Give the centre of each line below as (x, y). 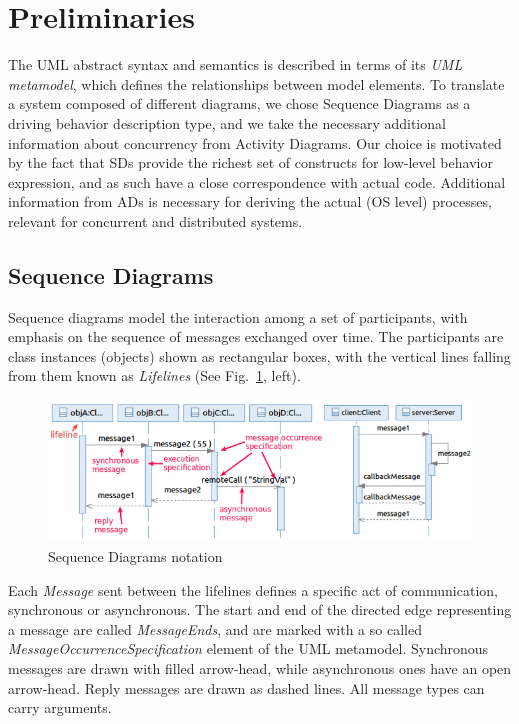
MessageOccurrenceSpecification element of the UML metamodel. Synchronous (248, 648)
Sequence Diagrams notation (135, 556)
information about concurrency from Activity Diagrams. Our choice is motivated (255, 142)
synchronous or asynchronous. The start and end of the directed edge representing (260, 609)
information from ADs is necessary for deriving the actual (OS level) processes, (250, 201)
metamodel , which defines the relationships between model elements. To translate (256, 83)
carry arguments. (60, 707)
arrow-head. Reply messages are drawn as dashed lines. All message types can (246, 687)
